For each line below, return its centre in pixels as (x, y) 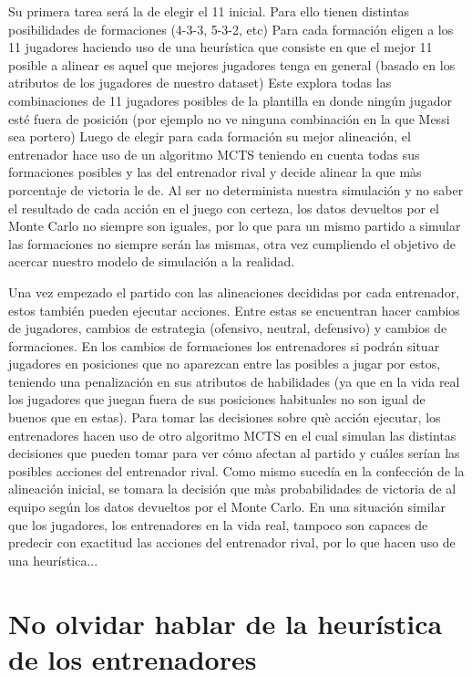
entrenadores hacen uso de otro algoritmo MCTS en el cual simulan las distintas (232, 435)
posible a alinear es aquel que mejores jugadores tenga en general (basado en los (232, 64)
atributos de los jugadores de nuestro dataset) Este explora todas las (200, 83)
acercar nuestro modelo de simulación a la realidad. (152, 261)
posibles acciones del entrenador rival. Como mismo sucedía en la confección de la (236, 470)
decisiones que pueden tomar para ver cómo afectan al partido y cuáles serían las (234, 453)
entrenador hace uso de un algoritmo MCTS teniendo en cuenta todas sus (214, 154)
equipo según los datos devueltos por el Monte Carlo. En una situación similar (227, 507)
